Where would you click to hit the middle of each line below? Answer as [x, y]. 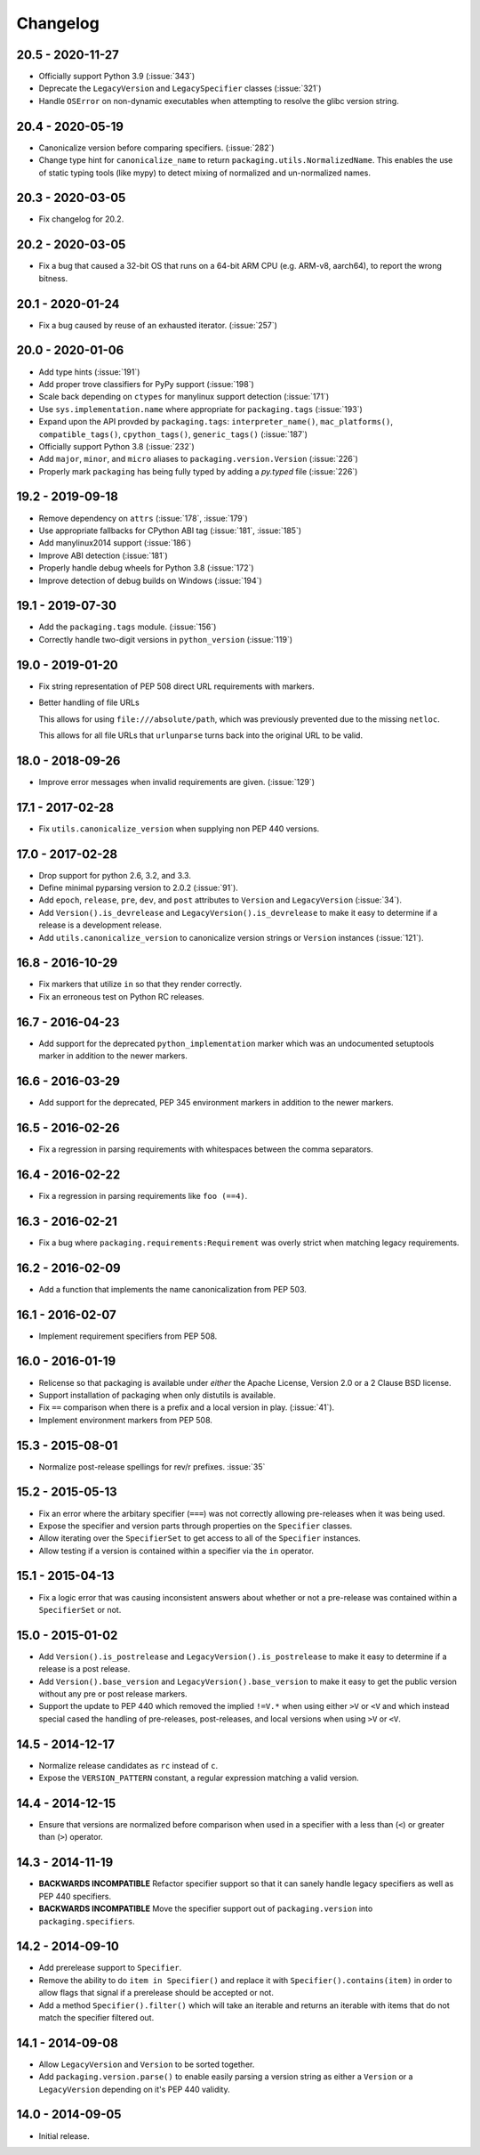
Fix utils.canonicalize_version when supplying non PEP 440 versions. [179, 829]
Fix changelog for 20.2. [81, 219]
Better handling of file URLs [89, 702]
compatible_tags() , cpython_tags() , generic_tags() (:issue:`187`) [173, 434]
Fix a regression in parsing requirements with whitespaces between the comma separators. [206, 1149]
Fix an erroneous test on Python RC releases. [121, 996]
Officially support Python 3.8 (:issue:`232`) [116, 446]
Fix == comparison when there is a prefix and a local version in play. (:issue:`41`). [187, 1407]
